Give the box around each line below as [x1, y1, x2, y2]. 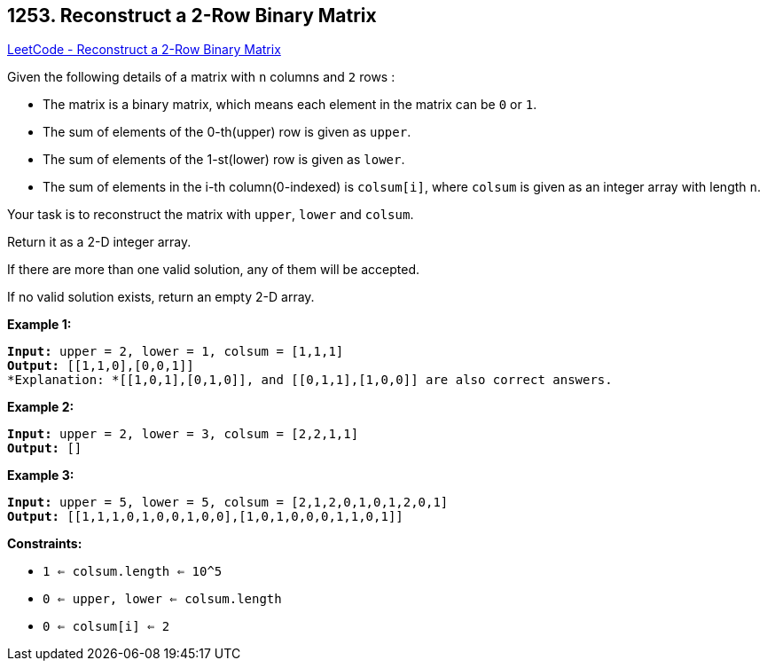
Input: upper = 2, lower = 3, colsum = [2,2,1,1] [7, 427, 359, 442]
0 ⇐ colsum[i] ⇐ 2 [43, 619, 170, 634]
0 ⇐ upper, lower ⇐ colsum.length [43, 592, 282, 607]
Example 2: [7, 399, 74, 415]
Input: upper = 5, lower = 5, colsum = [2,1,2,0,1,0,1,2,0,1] [7, 495, 449, 510]
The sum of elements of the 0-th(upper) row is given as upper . [43, 124, 411, 140]
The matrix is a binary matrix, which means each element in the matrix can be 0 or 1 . [43, 97, 537, 113]
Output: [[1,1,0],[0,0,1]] [7, 358, 194, 373]
